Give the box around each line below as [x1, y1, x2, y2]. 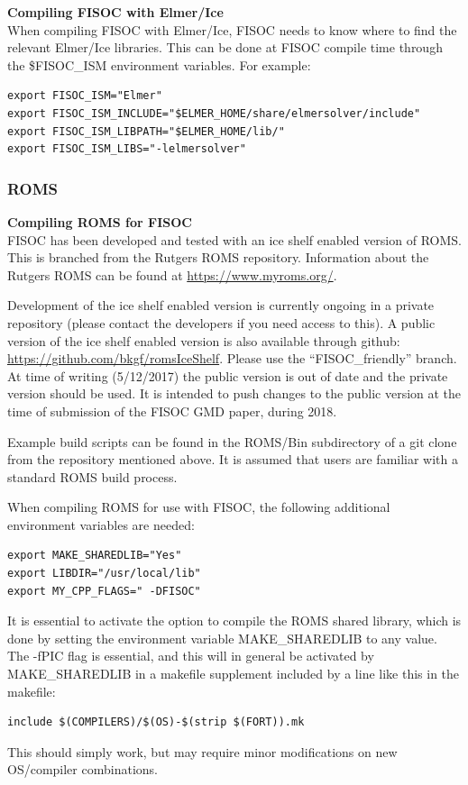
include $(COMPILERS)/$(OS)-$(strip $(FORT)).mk [7, 716, 305, 729]
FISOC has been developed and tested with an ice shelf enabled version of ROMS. [7, 230, 462, 249]
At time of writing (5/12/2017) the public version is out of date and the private [7, 366, 448, 385]
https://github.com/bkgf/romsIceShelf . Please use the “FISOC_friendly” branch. [7, 349, 457, 368]
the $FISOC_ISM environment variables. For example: [7, 55, 311, 74]
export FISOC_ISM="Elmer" [7, 89, 162, 103]
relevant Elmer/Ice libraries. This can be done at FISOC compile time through [7, 38, 443, 57]
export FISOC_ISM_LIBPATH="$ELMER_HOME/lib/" [7, 124, 285, 138]
